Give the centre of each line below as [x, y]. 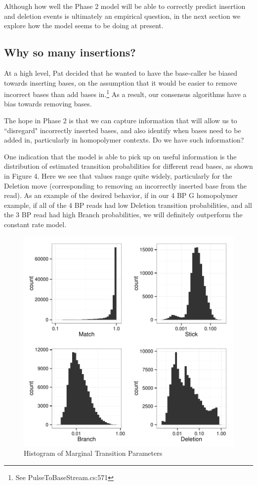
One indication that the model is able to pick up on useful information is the [120, 156]
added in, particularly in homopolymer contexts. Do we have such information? [124, 140]
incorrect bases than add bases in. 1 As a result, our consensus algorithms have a [125, 93]
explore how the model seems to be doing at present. [84, 25]
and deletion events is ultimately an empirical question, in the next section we [122, 16]
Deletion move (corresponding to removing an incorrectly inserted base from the [126, 185]
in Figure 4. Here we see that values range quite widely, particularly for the [118, 175]
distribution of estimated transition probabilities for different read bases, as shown [128, 166]
